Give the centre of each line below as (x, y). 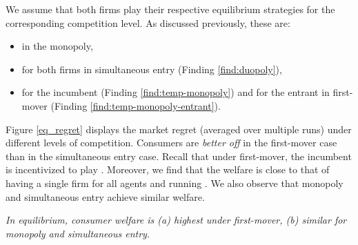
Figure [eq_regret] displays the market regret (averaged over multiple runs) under (179, 129)
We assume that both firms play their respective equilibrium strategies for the (170, 9)
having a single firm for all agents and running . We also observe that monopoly (175, 183)
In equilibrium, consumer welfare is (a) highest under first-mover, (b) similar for (176, 220)
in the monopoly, (57, 46)
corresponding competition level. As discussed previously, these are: (148, 22)
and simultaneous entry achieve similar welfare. (105, 196)
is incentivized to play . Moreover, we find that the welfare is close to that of (168, 169)
